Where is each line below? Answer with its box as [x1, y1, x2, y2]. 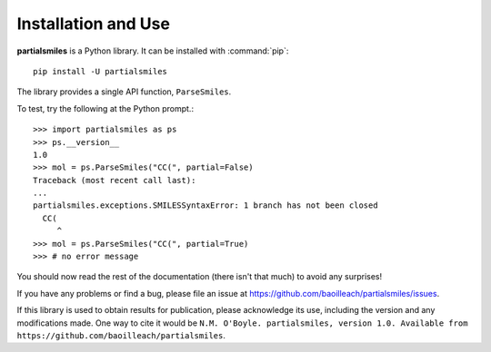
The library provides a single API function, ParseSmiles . [16, 86, 232, 97]
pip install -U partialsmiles [33, 66, 168, 76]
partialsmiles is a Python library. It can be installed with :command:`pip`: [16, 45, 289, 56]
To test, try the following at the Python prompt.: [16, 103, 195, 113]
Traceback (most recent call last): [33, 175, 196, 185]
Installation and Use [16, 14, 170, 34]
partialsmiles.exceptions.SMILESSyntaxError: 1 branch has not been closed [33, 200, 378, 210]
